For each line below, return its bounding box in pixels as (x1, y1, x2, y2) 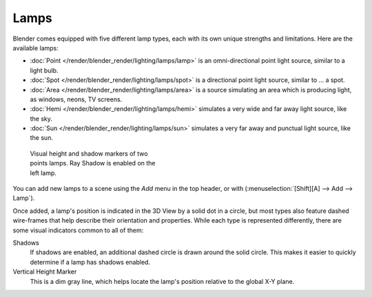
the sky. (30, 114, 53, 123)
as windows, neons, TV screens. (30, 95, 123, 103)
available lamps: (12, 43, 59, 52)
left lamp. (30, 169, 56, 177)
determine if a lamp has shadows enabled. (30, 258, 151, 266)
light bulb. (30, 66, 59, 74)
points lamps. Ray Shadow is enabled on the (30, 159, 156, 167)
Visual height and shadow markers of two (30, 149, 148, 158)
